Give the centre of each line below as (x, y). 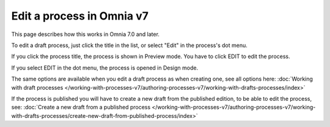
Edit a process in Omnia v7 (80, 16)
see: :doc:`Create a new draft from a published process (81, 107)
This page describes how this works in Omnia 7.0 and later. (86, 34)
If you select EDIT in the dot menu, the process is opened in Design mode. (105, 68)
